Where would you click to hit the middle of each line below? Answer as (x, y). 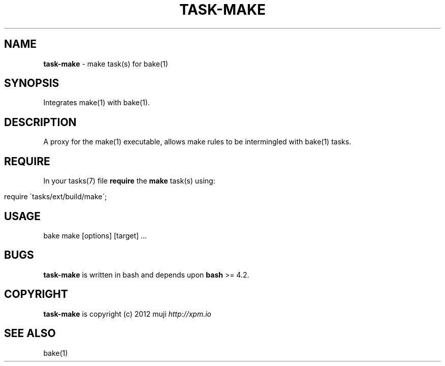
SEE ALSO (30, 333)
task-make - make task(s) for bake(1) (106, 64)
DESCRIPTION (40, 122)
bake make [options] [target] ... (95, 235)
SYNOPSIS (32, 83)
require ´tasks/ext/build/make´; (56, 197)
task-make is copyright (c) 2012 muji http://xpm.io (127, 314)
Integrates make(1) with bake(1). (97, 103)
